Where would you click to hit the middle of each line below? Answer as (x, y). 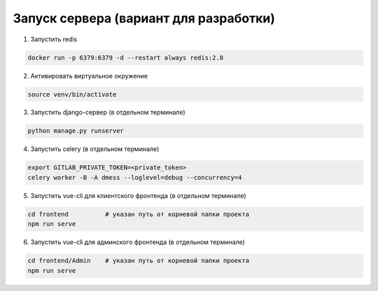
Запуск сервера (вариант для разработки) (144, 18)
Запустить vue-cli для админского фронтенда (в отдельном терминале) (138, 242)
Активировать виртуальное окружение (89, 76)
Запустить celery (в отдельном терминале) (95, 149)
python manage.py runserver (76, 131)
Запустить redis (54, 39)
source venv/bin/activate (72, 94)
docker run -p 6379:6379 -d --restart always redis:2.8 (126, 57)
